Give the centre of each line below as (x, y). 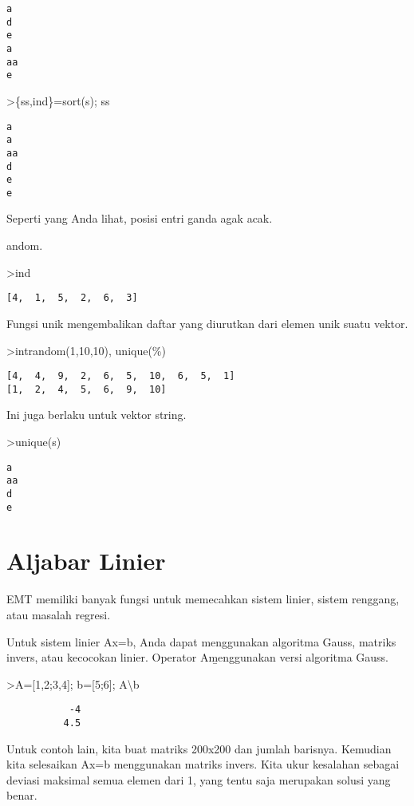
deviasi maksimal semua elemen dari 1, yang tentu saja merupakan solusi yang (199, 779)
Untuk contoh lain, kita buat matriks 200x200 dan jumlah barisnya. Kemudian (199, 748)
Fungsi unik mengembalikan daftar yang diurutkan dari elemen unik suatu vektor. (207, 323)
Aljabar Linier (86, 561)
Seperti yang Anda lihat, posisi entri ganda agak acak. (140, 218)
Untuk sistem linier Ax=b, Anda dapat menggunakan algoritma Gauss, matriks (201, 641)
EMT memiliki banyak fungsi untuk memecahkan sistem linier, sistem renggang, (203, 599)
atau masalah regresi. (59, 614)
